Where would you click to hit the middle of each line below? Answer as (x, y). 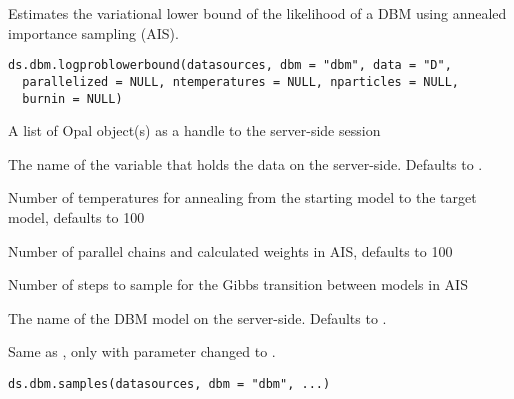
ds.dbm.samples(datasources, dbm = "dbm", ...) (169, 383)
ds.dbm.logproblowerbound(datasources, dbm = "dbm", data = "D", (230, 65)
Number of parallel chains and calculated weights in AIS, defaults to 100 (230, 250)
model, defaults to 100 (76, 216)
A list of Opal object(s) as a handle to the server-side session (194, 130)
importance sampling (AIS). (93, 32)
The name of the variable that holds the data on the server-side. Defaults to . (245, 163)
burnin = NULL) (72, 98)
